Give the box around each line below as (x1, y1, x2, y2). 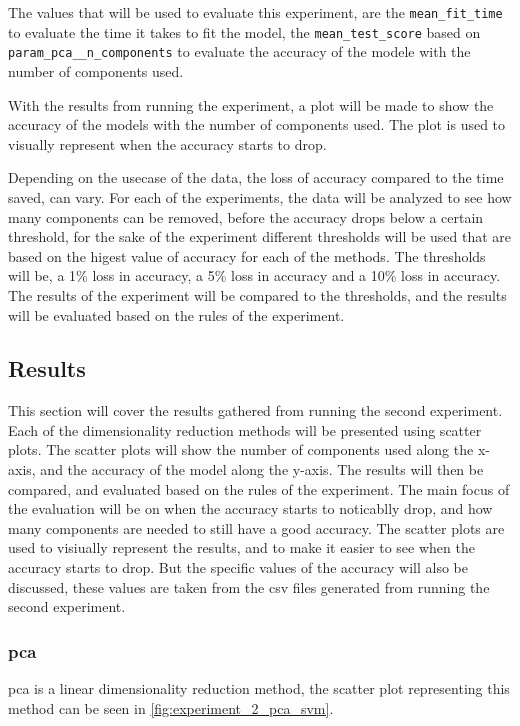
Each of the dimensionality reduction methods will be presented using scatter (8, 419, 482, 440)
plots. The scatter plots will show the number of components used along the (8, 439, 474, 460)
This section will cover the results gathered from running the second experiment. (8, 400, 503, 421)
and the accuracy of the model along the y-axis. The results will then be (40, 459, 484, 480)
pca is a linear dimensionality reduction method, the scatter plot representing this (8, 678, 510, 699)
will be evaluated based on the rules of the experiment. (8, 304, 345, 325)
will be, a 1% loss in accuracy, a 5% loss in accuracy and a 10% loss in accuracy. (8, 265, 501, 286)
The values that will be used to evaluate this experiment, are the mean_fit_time (8, 2, 503, 22)
